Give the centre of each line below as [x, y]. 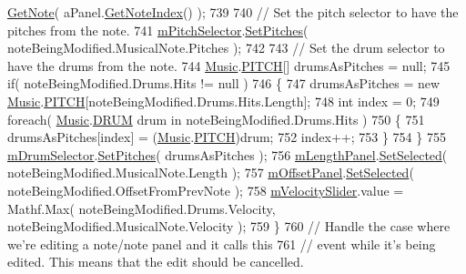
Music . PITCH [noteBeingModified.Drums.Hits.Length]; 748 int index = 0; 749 [223, 101]
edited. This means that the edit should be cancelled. [156, 262]
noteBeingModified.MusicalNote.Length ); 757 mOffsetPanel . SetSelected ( [211, 173]
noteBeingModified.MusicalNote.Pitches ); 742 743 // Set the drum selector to [226, 48]
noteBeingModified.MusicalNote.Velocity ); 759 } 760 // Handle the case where [229, 226]
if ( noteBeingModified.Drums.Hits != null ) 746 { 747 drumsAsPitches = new [224, 83]
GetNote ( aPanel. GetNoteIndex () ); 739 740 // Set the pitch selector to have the [233, 12]
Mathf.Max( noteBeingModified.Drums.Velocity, [142, 208]
